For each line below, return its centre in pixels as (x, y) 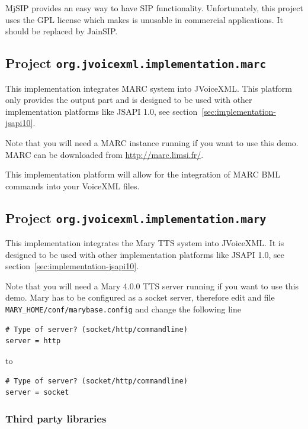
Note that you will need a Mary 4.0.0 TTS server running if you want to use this (152, 286)
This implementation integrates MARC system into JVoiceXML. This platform (149, 88)
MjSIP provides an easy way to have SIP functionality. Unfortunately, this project (154, 8)
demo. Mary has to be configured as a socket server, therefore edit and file (140, 297)
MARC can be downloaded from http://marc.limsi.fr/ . (105, 154)
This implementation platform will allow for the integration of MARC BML (143, 174)
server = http (33, 341)
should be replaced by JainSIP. (62, 31)
